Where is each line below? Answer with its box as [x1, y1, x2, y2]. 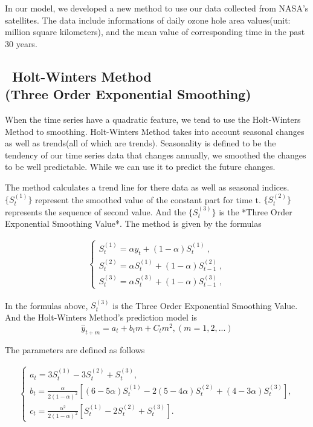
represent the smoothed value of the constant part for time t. [35, 193, 261, 206]
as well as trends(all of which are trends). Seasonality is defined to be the [5, 137, 276, 149]
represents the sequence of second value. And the [5, 205, 186, 218]
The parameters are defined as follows [5, 343, 145, 356]
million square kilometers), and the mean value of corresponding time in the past [5, 25, 305, 38]
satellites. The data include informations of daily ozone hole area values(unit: [5, 13, 291, 26]
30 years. [5, 37, 37, 50]
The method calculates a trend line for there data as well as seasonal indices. [5, 180, 289, 193]
